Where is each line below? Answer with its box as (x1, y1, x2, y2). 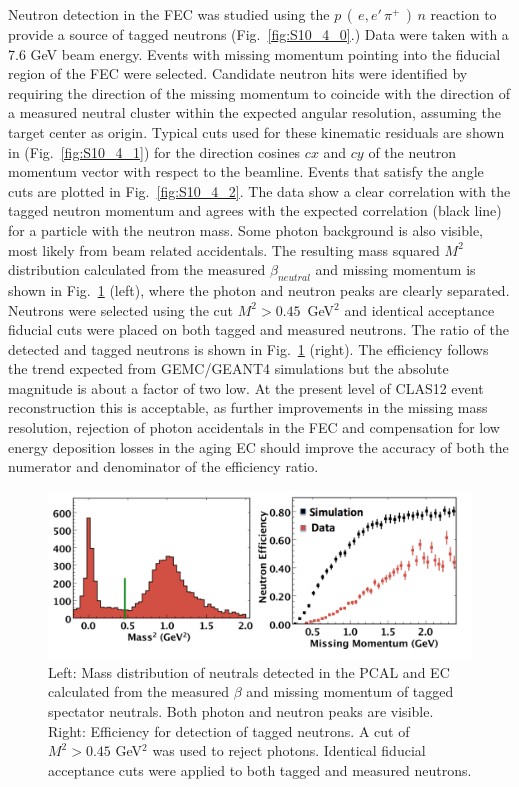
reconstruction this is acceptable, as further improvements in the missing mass (8, 397, 488, 418)
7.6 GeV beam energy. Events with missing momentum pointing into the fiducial (8, 43, 501, 64)
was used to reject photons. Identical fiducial (152, 740, 426, 761)
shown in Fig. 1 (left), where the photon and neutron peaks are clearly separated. (8, 279, 510, 300)
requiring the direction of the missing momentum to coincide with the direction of (8, 82, 510, 103)
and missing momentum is (315, 259, 476, 280)
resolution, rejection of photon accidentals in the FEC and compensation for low (8, 417, 500, 438)
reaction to (430, 4, 497, 24)
